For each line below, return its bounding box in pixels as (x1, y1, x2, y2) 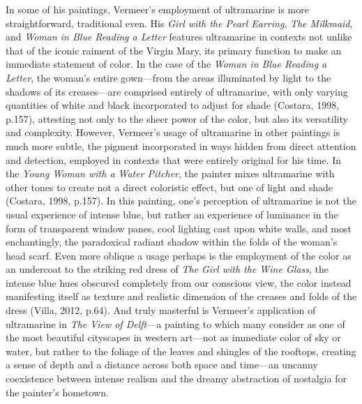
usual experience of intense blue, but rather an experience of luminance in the (6, 207, 338, 221)
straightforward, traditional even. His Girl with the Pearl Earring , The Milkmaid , (6, 15, 353, 30)
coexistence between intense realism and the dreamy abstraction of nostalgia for (6, 371, 347, 386)
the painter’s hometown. (6, 384, 109, 399)
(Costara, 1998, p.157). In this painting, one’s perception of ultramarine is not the (6, 193, 356, 208)
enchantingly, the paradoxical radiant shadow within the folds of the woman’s (6, 234, 338, 249)
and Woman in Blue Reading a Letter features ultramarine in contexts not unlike (6, 29, 352, 44)
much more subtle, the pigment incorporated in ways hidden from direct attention (6, 138, 356, 153)
